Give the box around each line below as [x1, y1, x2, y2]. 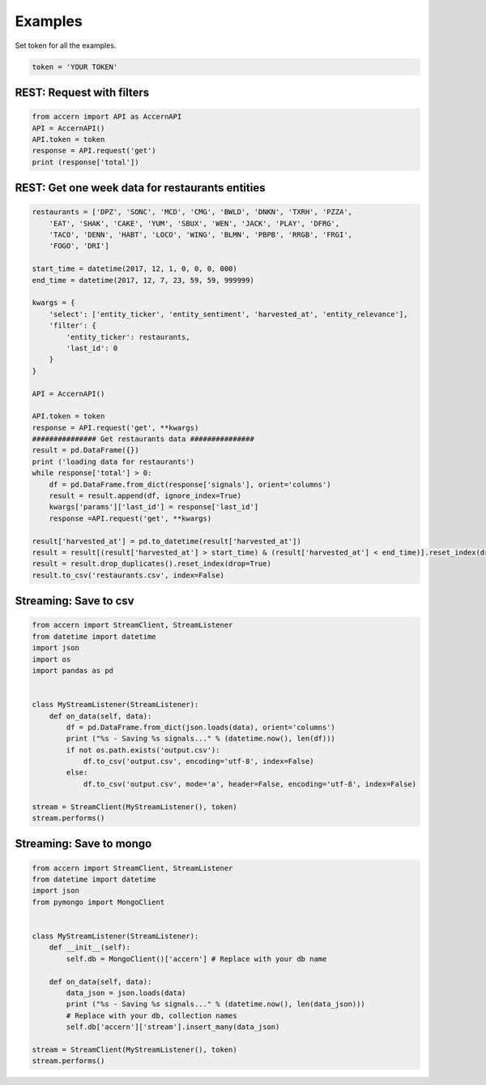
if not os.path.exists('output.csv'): [66, 745, 220, 754]
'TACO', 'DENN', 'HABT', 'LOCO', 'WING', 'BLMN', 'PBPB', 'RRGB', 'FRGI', [49, 230, 352, 239]
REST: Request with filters [15, 85, 150, 99]
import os [32, 654, 71, 664]
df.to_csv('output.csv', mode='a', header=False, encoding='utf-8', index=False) [83, 779, 417, 788]
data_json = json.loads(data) [66, 988, 186, 997]
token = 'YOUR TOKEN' [32, 62, 118, 71]
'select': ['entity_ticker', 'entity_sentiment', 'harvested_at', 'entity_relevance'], [49, 309, 408, 319]
